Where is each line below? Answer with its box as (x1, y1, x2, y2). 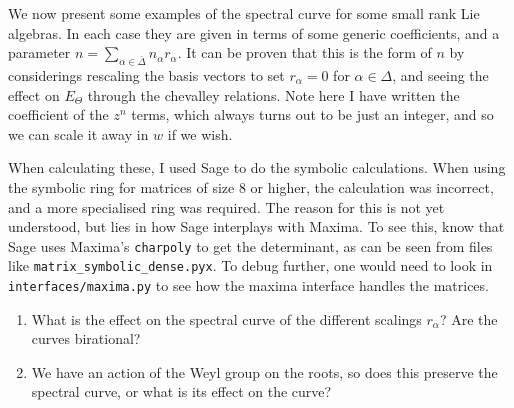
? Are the (439, 308, 498, 329)
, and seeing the (392, 64, 489, 85)
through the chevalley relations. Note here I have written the (87, 84, 460, 105)
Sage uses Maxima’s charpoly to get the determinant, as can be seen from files (8, 235, 493, 256)
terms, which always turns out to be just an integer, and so (131, 104, 494, 125)
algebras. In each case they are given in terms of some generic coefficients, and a (8, 22, 500, 43)
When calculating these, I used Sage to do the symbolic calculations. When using (8, 157, 506, 178)
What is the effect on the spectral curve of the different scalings (31, 308, 422, 329)
